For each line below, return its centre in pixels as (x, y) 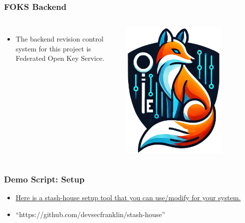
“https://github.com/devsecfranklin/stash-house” (90, 214)
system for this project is (53, 48)
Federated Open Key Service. (60, 58)
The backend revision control (59, 39)
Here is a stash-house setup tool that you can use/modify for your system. (128, 198)
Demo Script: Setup (44, 179)
